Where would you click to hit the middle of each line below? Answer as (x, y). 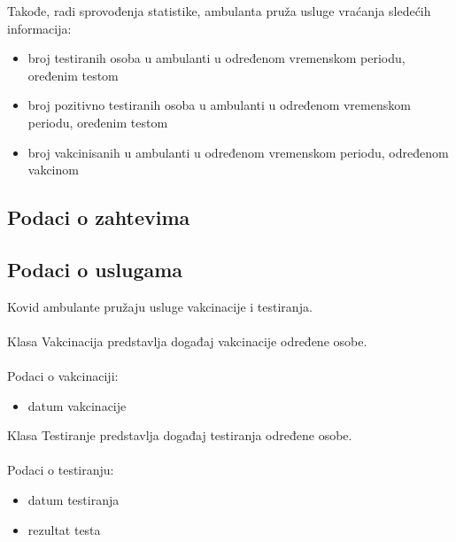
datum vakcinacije (77, 405)
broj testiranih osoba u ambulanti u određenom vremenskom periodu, (216, 58)
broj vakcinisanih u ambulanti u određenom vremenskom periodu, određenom (238, 152)
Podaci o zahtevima (99, 217)
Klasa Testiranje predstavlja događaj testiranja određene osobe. (180, 435)
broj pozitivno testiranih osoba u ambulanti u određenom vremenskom (219, 105)
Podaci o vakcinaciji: (63, 376)
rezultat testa (64, 529)
